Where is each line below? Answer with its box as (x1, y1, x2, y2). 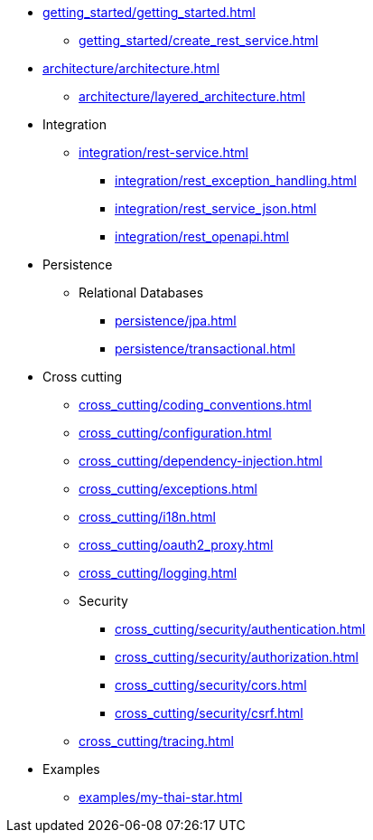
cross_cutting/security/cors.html (115, 677, 307, 693)
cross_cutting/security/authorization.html (115, 649, 359, 665)
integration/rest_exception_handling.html (115, 173, 357, 188)
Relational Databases (79, 285, 204, 300)
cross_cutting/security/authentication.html (115, 621, 366, 637)
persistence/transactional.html (115, 341, 295, 356)
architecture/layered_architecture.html (79, 89, 306, 104)
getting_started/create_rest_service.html (79, 33, 319, 48)
